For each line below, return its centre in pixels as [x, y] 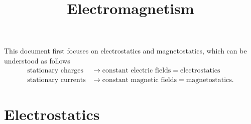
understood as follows [37, 60]
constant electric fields [137, 70]
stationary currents [56, 80]
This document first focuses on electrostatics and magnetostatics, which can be [125, 51]
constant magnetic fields [140, 80]
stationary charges [55, 70]
